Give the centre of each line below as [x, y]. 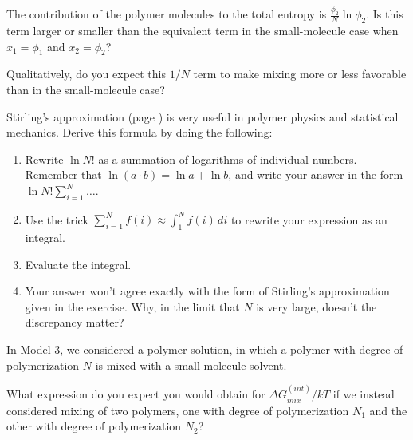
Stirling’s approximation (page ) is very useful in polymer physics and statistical [203, 116]
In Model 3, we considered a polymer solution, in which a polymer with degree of [205, 349]
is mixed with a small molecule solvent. [191, 365]
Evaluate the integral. [78, 264]
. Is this [385, 14]
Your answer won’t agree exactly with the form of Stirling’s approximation [207, 291]
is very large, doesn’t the [317, 306]
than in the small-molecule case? [86, 90]
